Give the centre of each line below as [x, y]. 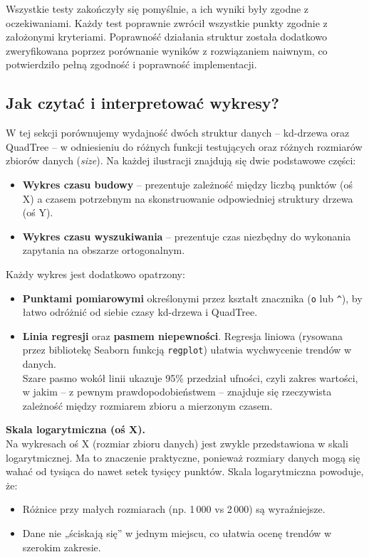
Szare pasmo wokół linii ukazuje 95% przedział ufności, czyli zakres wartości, [190, 377]
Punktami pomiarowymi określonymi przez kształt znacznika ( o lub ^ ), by [192, 298]
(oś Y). [38, 212]
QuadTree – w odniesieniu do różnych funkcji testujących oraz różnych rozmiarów [184, 146]
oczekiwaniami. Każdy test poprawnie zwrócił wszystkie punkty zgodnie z [167, 22]
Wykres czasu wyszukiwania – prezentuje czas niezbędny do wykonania [187, 236]
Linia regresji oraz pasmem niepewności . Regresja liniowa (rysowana [182, 335]
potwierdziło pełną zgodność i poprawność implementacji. [131, 64]
